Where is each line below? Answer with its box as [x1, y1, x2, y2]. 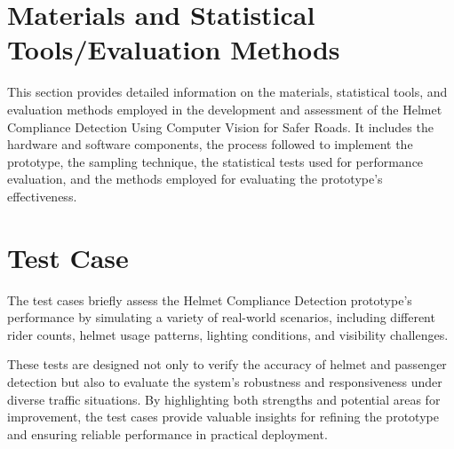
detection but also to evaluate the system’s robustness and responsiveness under [7, 372, 442, 390]
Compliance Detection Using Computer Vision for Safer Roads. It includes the [7, 117, 434, 136]
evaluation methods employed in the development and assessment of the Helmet [7, 99, 442, 118]
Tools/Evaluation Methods [7, 31, 340, 67]
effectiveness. [7, 186, 77, 205]
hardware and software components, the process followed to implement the [7, 135, 413, 154]
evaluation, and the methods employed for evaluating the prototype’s [7, 169, 383, 188]
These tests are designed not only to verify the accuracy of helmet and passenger [7, 355, 447, 374]
